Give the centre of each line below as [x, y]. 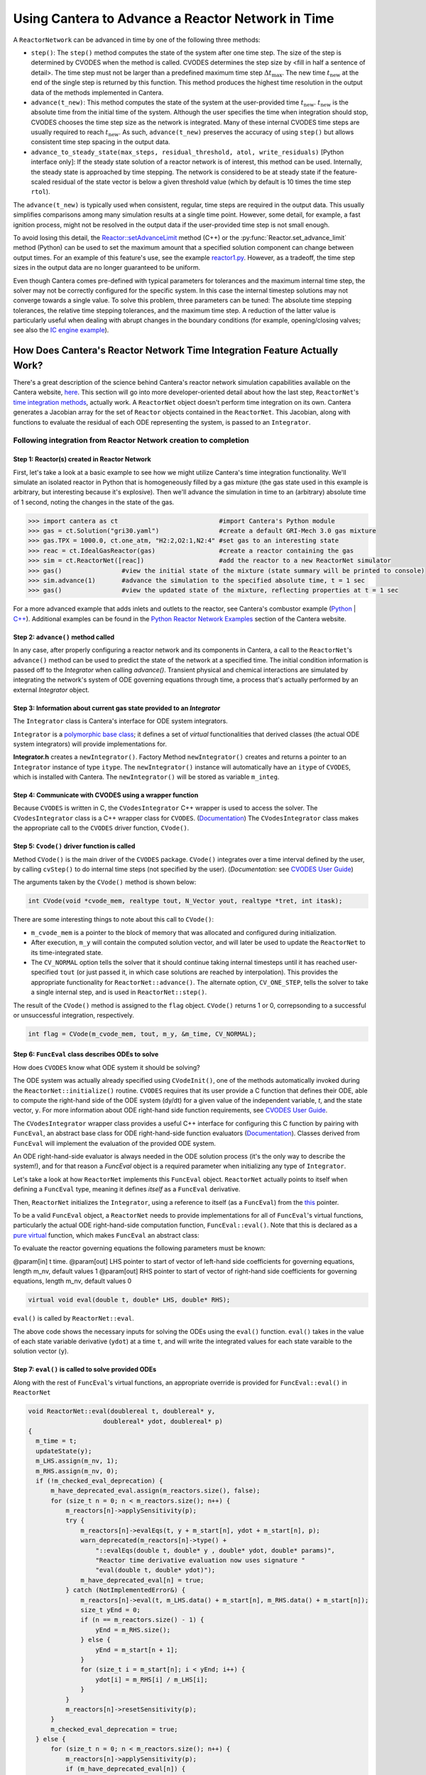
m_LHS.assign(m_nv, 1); [77, 1461]
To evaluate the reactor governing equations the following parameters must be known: [140, 1248]
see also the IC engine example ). [61, 330]
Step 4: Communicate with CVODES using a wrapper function [106, 795]
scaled [41, 182]
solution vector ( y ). [41, 1351]
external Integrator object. [51, 689]
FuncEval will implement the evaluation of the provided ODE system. [114, 1143]
